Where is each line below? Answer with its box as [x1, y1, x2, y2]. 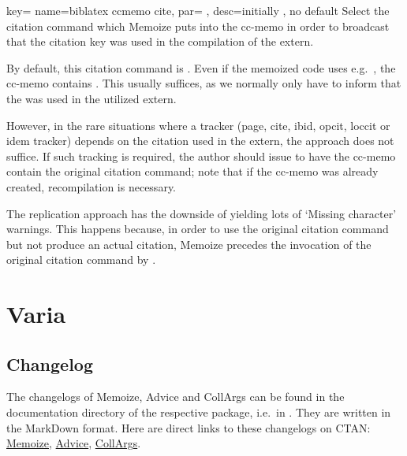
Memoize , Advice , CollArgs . [6, 435, 141, 451]
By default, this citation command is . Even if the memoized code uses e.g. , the [6, 59, 396, 76]
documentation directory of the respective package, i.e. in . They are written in [6, 404, 391, 421]
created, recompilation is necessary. [6, 178, 176, 195]
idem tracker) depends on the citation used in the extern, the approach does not [6, 132, 394, 149]
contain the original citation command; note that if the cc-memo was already [6, 163, 379, 180]
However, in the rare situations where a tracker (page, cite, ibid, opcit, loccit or [6, 117, 390, 133]
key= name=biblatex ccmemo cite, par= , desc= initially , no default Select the [6, 2, 390, 18]
